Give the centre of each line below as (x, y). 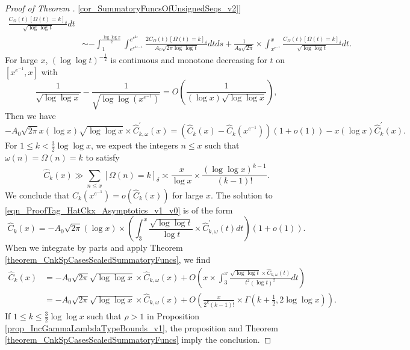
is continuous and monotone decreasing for (189, 60)
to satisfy (103, 157)
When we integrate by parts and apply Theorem (94, 247)
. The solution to (241, 195)
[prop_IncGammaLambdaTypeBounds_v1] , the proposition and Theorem (141, 327)
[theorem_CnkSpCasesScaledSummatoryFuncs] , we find (108, 259)
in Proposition (173, 315)
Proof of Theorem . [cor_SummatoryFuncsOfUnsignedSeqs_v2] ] (123, 8)
